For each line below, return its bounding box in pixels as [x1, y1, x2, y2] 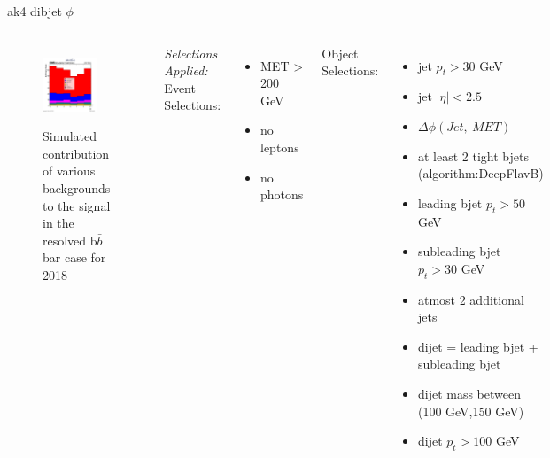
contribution [43, 144, 110, 162]
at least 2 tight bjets [417, 146, 529, 165]
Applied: [164, 61, 208, 80]
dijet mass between [417, 384, 521, 402]
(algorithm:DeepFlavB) [417, 164, 544, 182]
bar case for [43, 248, 106, 267]
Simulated [43, 127, 97, 145]
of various [43, 161, 96, 180]
